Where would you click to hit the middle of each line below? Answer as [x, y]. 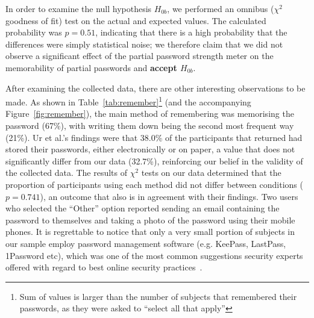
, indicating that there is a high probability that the [191, 32]
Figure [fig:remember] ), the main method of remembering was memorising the [150, 114]
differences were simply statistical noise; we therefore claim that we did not [144, 44]
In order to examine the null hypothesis [79, 8]
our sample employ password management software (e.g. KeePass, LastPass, [146, 243]
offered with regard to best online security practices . [104, 267]
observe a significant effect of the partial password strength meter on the [140, 56]
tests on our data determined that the [211, 173]
